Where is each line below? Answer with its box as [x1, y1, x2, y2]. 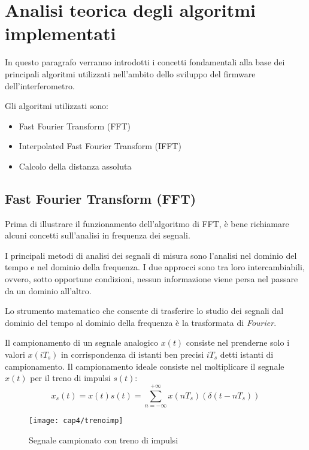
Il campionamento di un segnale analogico [5, 336, 158, 349]
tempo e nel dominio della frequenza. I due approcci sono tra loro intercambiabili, [5, 261, 305, 273]
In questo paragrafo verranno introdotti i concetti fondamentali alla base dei [5, 56, 285, 68]
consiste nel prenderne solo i [186, 336, 290, 349]
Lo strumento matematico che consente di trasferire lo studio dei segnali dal [5, 304, 284, 317]
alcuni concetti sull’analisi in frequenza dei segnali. [5, 229, 190, 241]
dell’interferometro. [5, 79, 75, 92]
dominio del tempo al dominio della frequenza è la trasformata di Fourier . [5, 316, 277, 328]
